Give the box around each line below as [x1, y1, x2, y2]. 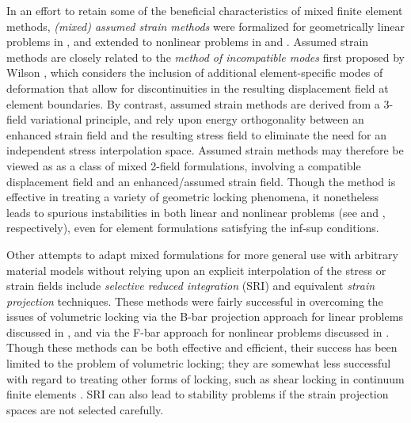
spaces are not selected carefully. [6, 401, 164, 417]
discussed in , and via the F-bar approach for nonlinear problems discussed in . [6, 323, 390, 340]
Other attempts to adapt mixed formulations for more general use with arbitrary [6, 246, 398, 262]
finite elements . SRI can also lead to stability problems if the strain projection [6, 386, 389, 402]
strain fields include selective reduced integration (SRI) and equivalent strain [6, 277, 375, 294]
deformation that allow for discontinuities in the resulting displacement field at [6, 79, 389, 96]
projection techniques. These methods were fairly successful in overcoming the [6, 292, 383, 309]
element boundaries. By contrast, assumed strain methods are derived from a [6, 95, 380, 112]
